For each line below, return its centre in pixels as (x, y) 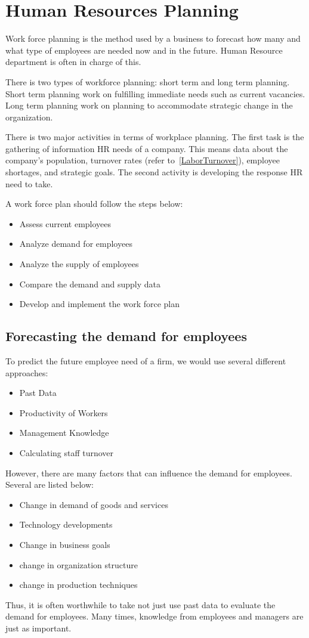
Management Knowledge (64, 433)
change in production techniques (78, 585)
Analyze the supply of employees (79, 264)
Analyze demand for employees (76, 244)
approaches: (27, 372)
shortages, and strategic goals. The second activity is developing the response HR (154, 172)
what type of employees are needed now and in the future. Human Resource (144, 50)
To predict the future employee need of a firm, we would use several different (146, 361)
